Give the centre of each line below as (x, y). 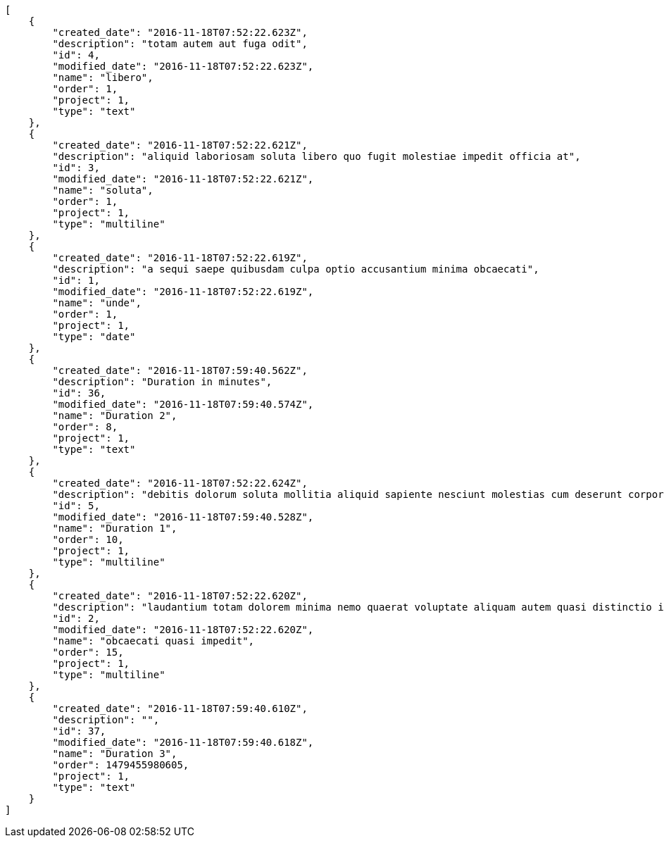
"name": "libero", (103, 77)
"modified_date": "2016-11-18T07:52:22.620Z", (183, 630)
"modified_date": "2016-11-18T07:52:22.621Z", (183, 179)
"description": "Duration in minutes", (162, 382)
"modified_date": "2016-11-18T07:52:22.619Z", (183, 292)
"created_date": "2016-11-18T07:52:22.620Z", (180, 596)
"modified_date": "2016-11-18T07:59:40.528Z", (183, 517)
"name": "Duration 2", (115, 416)
